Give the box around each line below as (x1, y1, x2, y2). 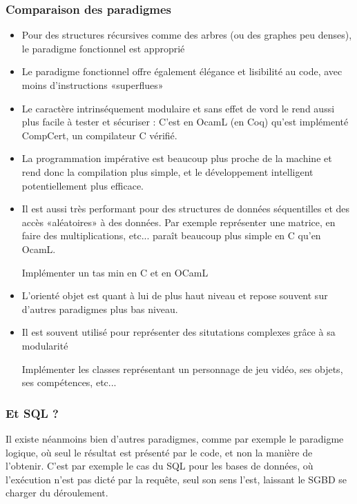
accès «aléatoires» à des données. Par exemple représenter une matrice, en (21, 214, 336, 229)
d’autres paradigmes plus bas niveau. (21, 301, 178, 316)
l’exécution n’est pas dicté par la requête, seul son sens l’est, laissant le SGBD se (6, 472, 347, 486)
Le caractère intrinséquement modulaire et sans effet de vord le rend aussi (21, 101, 335, 115)
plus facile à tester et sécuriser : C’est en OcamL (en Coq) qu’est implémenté (21, 114, 349, 129)
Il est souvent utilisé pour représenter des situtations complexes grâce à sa (21, 325, 336, 339)
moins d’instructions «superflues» (21, 78, 164, 92)
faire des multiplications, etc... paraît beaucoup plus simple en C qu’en (21, 228, 321, 243)
